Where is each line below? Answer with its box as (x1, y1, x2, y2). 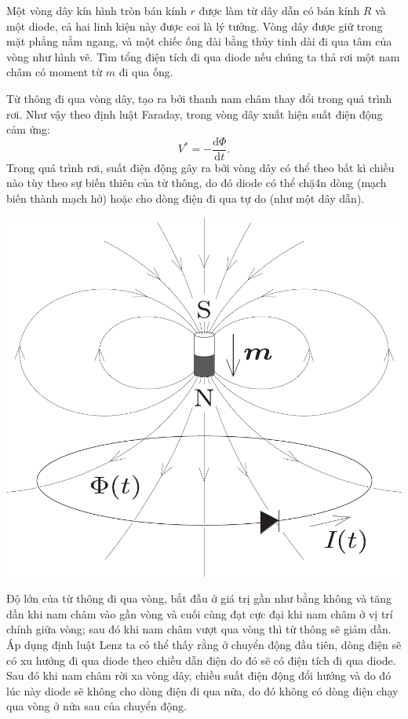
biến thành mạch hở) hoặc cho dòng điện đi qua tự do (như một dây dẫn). (6, 190, 365, 206)
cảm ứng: (6, 121, 50, 138)
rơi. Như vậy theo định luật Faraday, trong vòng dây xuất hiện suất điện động (6, 105, 383, 122)
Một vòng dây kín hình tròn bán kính (6, 2, 187, 18)
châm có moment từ (6, 64, 103, 80)
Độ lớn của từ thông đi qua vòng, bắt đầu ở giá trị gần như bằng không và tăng (6, 590, 392, 607)
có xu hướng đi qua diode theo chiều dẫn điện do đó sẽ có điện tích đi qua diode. (6, 651, 396, 668)
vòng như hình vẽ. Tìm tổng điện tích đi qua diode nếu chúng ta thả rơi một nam (6, 48, 400, 64)
